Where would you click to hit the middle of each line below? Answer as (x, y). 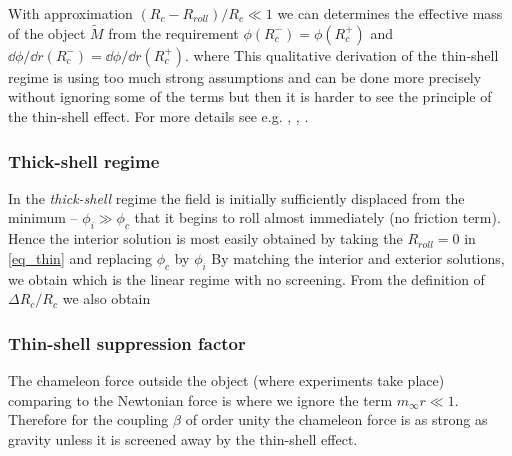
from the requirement (173, 32)
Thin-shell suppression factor (127, 342)
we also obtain (106, 298)
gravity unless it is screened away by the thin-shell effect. (183, 438)
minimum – (43, 217)
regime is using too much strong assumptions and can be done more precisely (245, 76)
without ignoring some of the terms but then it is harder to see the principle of (250, 96)
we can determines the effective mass (390, 13)
